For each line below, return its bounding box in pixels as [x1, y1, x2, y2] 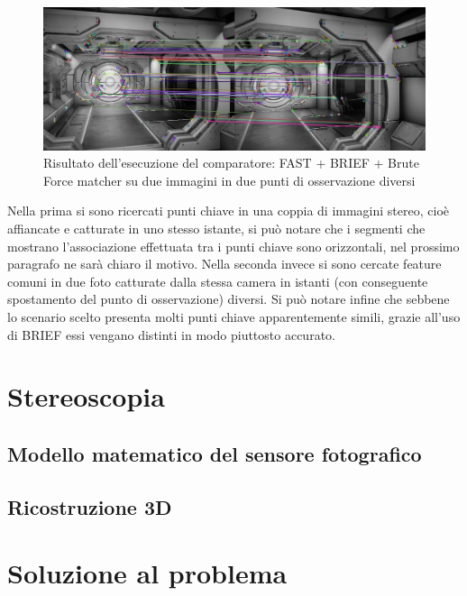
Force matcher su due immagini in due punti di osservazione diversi [43, 170, 416, 189]
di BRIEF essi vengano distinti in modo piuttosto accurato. [7, 325, 335, 344]
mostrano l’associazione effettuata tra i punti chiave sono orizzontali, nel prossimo [7, 236, 460, 255]
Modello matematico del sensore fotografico [7, 439, 422, 467]
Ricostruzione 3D [7, 492, 172, 520]
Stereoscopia [7, 378, 165, 415]
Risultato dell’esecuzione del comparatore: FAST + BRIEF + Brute [43, 153, 419, 172]
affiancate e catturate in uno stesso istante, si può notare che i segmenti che [7, 218, 426, 237]
